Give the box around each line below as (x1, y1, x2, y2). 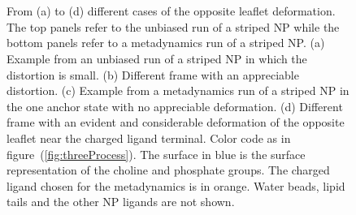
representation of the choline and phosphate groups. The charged (7, 161, 330, 178)
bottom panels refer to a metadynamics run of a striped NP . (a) (7, 34, 325, 51)
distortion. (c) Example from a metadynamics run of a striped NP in (7, 82, 349, 99)
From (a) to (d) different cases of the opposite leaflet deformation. (7, 2, 336, 19)
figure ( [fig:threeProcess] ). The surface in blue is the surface (7, 145, 306, 162)
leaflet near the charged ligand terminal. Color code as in (7, 129, 291, 146)
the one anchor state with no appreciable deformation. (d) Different (7, 97, 343, 114)
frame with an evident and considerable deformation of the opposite (7, 114, 345, 131)
